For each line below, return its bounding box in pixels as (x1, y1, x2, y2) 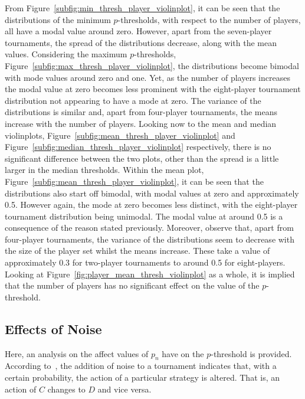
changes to (47, 382, 86, 395)
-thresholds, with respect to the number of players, (117, 13, 301, 25)
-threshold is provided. (211, 347, 292, 359)
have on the (162, 347, 204, 359)
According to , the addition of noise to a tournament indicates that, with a (5, 359, 277, 372)
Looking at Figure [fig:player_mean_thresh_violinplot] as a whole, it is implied (5, 267, 295, 280)
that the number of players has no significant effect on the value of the (5, 279, 260, 292)
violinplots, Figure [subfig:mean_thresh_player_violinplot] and (5, 129, 235, 141)
